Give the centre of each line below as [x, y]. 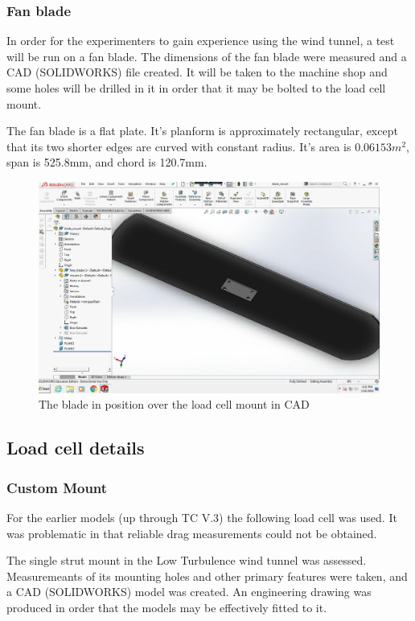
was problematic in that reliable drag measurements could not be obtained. [192, 533]
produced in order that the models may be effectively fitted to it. [167, 608]
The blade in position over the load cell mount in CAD [174, 404]
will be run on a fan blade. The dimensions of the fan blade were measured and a [207, 56]
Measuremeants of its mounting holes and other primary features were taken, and [207, 576]
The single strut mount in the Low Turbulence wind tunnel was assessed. [187, 560]
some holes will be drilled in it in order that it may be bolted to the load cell [196, 88]
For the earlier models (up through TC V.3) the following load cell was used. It [202, 518]
